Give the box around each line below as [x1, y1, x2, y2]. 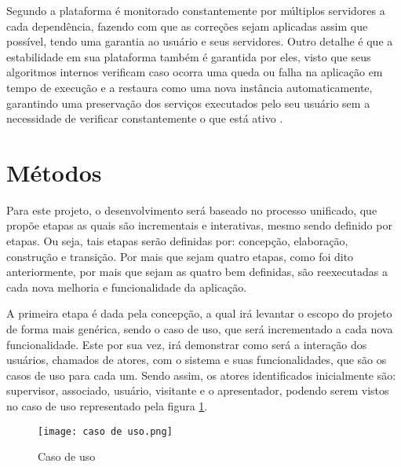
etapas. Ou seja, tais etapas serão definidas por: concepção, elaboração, [6, 233, 348, 249]
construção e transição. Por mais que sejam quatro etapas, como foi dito [6, 248, 354, 264]
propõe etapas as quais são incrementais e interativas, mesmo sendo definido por [6, 217, 392, 233]
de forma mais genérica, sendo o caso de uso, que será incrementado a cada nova [6, 321, 393, 337]
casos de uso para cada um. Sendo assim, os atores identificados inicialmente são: [6, 366, 396, 383]
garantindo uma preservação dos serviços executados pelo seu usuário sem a [6, 94, 370, 111]
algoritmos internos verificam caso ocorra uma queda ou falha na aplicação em [6, 64, 383, 80]
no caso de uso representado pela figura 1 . [6, 398, 208, 414]
